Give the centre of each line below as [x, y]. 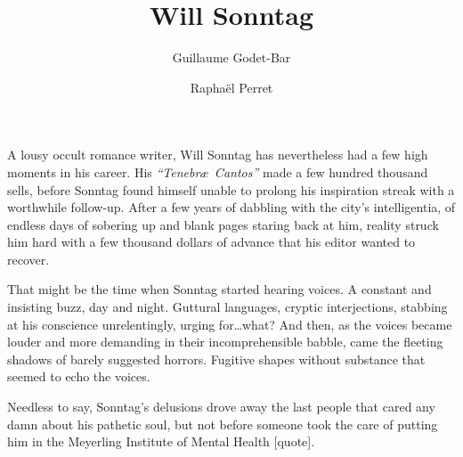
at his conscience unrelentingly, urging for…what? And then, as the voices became [230, 324]
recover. [28, 259]
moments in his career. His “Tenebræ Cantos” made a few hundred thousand [218, 171]
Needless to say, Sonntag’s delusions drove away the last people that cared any [221, 407]
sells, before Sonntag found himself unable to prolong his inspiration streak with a [231, 189]
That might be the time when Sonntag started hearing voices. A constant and [219, 289]
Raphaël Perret [231, 87]
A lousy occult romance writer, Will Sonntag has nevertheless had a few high [218, 155]
